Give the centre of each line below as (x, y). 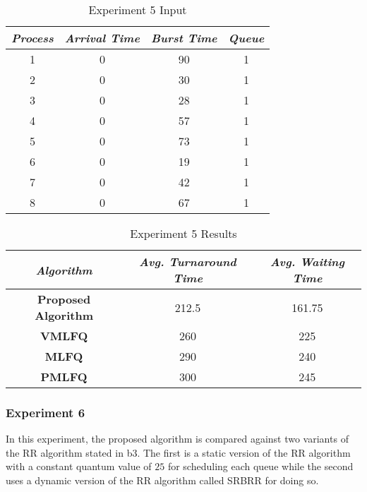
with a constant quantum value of (79, 466)
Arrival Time (102, 38)
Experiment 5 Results (183, 233)
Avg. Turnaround (188, 262)
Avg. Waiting (307, 262)
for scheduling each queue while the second (260, 466)
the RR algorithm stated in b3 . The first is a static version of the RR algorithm (178, 452)
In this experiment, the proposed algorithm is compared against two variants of (177, 439)
